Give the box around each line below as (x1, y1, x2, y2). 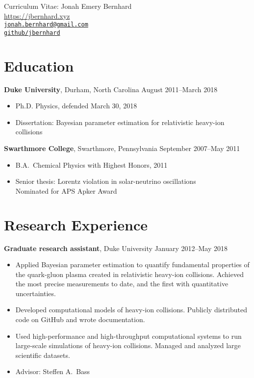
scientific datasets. (15, 350, 70, 360)
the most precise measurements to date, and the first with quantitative (15, 278, 229, 289)
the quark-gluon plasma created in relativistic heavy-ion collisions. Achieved (15, 269, 244, 279)
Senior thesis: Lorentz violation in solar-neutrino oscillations (15, 176, 196, 186)
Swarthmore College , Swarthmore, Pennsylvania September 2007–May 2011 (4, 143, 240, 153)
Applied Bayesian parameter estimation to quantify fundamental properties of (15, 259, 250, 270)
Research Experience (4, 214, 148, 234)
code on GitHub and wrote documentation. (15, 314, 145, 325)
